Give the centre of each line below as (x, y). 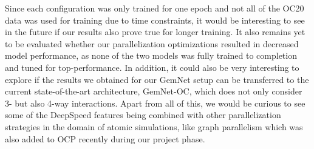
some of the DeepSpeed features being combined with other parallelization (143, 115)
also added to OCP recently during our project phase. (105, 138)
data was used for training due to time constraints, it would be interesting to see (155, 20)
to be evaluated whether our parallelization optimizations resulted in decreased (152, 43)
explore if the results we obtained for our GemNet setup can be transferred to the (157, 79)
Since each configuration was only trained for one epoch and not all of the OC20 (155, 8)
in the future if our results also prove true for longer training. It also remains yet (155, 32)
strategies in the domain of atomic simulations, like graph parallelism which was (154, 126)
